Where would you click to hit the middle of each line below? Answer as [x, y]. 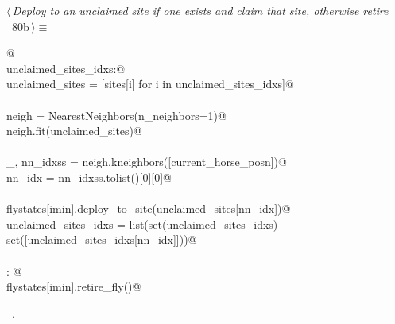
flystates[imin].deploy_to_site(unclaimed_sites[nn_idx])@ [149, 208]
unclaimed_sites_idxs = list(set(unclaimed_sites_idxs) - [146, 224]
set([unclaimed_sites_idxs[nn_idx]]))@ [102, 239]
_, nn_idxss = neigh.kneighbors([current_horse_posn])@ [147, 162]
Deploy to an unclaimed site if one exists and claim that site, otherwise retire [200, 10]
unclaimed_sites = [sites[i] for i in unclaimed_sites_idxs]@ [150, 84]
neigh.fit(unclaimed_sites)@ [74, 131]
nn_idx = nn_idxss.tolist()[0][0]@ [89, 177]
